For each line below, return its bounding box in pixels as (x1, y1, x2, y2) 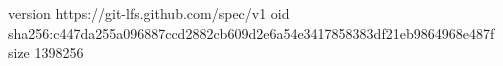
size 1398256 (8, 42, 84, 63)
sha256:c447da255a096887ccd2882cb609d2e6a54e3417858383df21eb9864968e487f (8, 22, 495, 43)
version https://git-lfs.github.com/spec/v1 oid (8, 3, 290, 23)
